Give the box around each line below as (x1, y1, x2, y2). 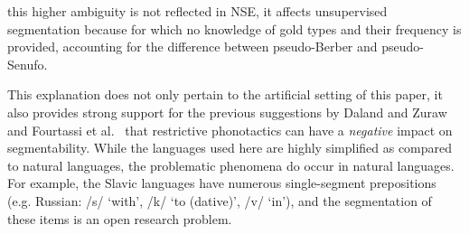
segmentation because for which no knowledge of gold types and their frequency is (7, 19, 462, 38)
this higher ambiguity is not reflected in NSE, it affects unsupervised (7, 2, 388, 20)
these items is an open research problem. (7, 209, 232, 228)
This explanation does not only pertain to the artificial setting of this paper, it (7, 85, 443, 104)
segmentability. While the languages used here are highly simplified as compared (7, 138, 453, 157)
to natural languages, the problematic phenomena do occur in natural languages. (7, 155, 455, 174)
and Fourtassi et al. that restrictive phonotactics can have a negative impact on (7, 120, 453, 139)
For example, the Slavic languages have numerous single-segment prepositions (7, 173, 436, 192)
